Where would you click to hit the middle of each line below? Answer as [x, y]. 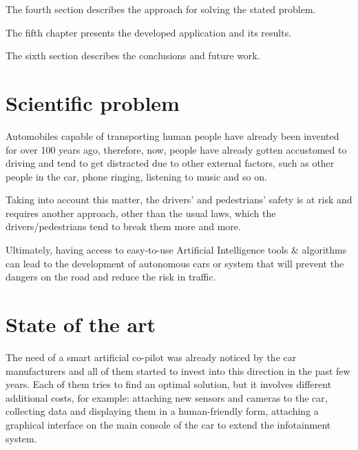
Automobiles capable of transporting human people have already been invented [172, 135]
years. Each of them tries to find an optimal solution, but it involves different [169, 384]
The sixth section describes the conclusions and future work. [133, 55]
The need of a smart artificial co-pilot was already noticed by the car [151, 357]
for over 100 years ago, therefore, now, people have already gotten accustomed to [176, 149]
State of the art [81, 324]
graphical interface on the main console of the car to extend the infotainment [168, 424]
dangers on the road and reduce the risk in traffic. [111, 277]
